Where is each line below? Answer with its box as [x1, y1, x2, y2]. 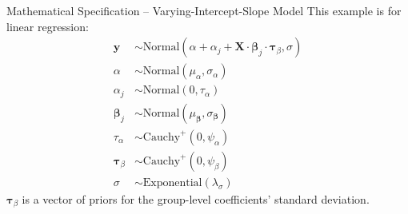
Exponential [142, 176, 202, 188]
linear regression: [6, 18, 89, 34]
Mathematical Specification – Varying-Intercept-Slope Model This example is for [6, 2, 402, 18]
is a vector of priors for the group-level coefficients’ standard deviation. [22, 190, 370, 207]
